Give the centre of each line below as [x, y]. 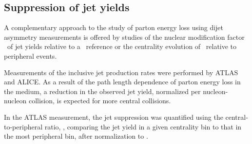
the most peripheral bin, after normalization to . [76, 136]
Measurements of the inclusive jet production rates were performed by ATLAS [121, 72]
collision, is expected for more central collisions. [100, 101]
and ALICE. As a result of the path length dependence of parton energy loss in [122, 82]
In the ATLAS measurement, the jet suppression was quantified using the [114, 117]
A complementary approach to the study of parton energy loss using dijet [114, 27]
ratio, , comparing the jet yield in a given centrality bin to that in [143, 126]
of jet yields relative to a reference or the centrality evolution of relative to [122, 46]
